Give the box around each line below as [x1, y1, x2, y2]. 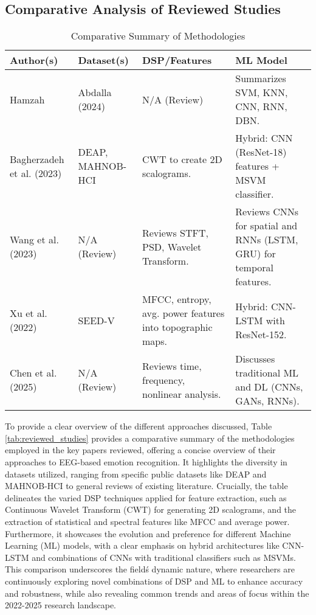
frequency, [142, 372, 185, 387]
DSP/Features [142, 53, 212, 68]
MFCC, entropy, [142, 292, 211, 307]
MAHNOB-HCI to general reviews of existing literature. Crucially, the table [5, 479, 288, 492]
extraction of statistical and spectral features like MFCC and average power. [5, 515, 290, 527]
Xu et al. [10, 306, 47, 321]
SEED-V [78, 313, 115, 327]
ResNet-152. [235, 327, 287, 341]
